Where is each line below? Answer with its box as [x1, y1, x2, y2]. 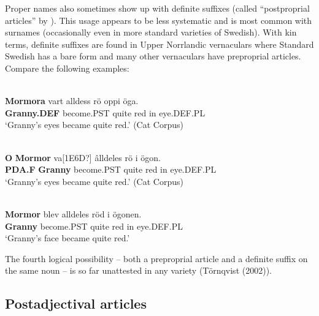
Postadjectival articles [5, 294, 147, 313]
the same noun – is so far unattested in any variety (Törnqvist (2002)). [5, 264, 272, 277]
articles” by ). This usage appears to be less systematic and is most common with [5, 13, 312, 26]
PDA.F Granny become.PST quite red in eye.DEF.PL [5, 163, 217, 176]
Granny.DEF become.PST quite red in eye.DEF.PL [5, 106, 206, 119]
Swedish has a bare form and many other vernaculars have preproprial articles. [5, 50, 301, 62]
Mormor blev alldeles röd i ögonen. [5, 207, 142, 220]
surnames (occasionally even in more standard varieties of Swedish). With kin [5, 26, 297, 39]
